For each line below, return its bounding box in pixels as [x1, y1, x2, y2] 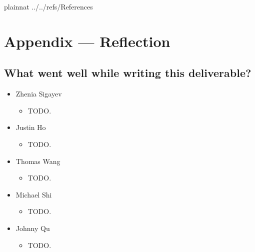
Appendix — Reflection [4, 30, 170, 51]
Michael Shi [15, 189, 52, 199]
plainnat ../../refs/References [4, 1, 93, 11]
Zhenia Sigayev [15, 88, 62, 99]
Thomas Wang [15, 155, 60, 166]
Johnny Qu [15, 222, 50, 233]
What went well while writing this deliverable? [4, 65, 251, 80]
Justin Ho [15, 122, 46, 132]
